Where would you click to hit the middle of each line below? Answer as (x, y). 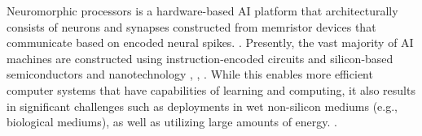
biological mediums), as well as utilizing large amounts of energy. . (172, 122)
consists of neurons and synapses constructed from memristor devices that (191, 26)
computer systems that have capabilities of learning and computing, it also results (211, 89)
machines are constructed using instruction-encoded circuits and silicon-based (200, 58)
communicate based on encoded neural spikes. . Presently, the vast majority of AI (210, 42)
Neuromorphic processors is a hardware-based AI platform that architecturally (202, 11)
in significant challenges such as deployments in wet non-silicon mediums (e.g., (202, 106)
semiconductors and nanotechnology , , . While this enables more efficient (190, 74)
